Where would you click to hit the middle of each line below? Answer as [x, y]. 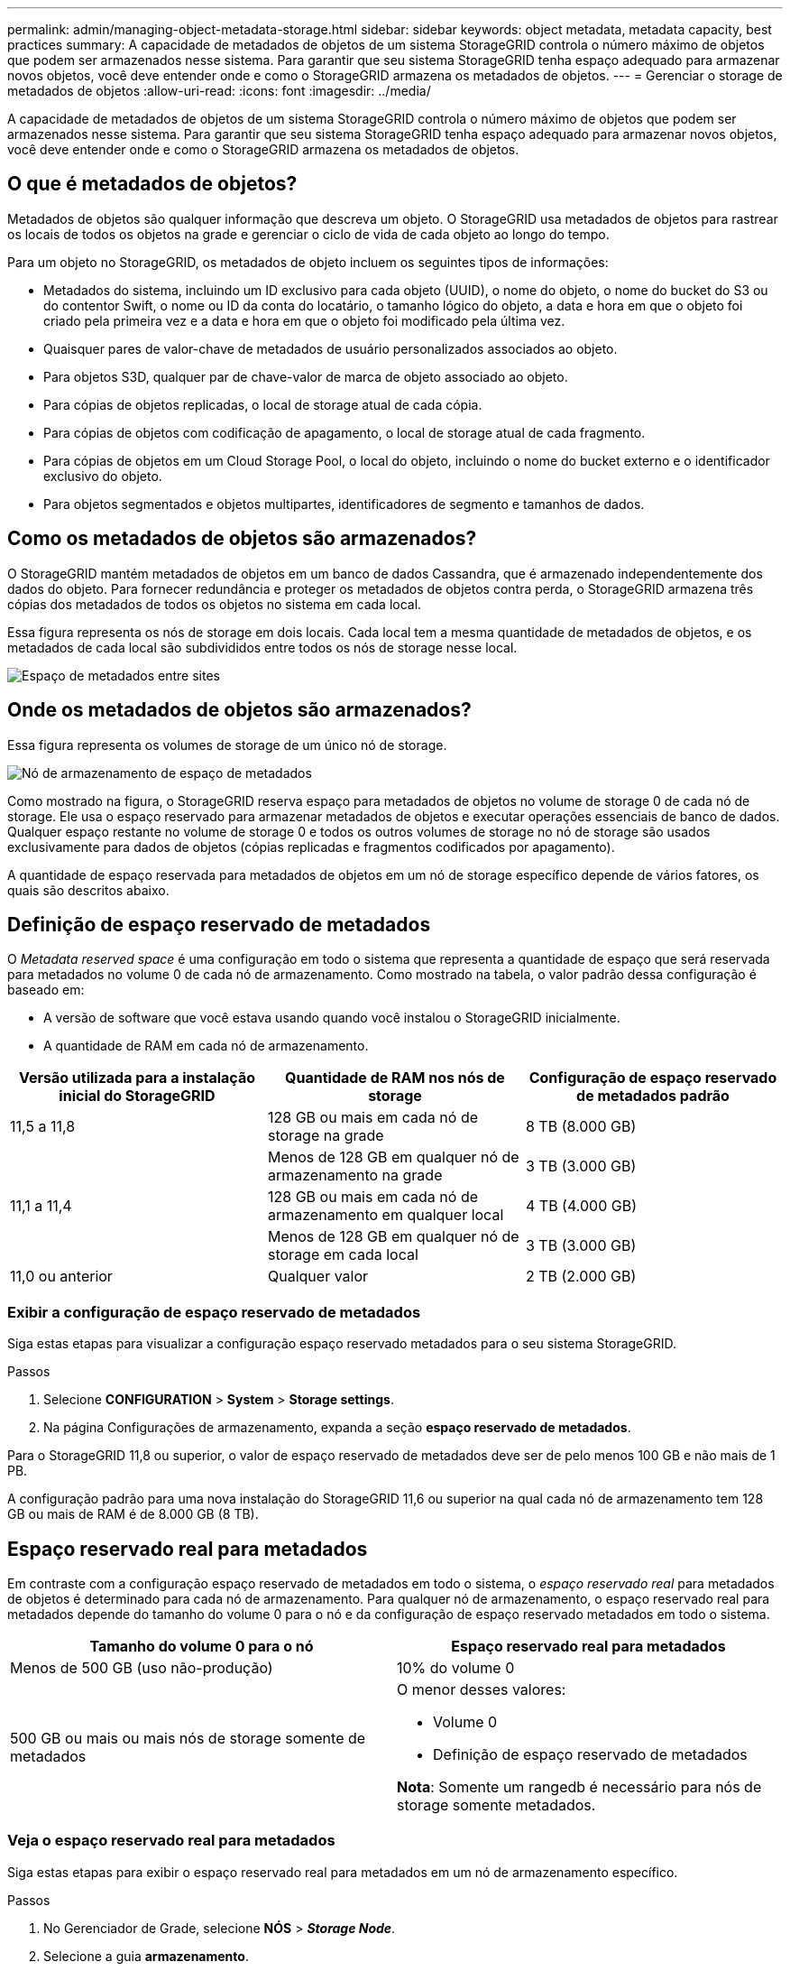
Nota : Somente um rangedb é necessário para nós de [579, 1786]
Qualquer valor [318, 1277]
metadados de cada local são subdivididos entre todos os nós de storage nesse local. [262, 647]
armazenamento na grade [355, 1175]
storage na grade [326, 1136]
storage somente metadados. [496, 1804]
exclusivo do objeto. [103, 476]
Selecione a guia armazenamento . [146, 1956]
